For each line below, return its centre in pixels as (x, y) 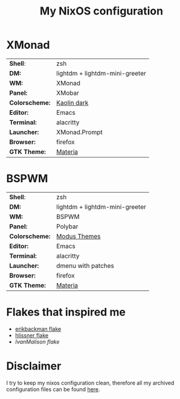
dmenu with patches (85, 266)
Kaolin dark (72, 103)
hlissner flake (32, 335)
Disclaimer (34, 366)
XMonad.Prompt (79, 132)
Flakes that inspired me (66, 312)
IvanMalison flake (37, 342)
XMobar (68, 93)
